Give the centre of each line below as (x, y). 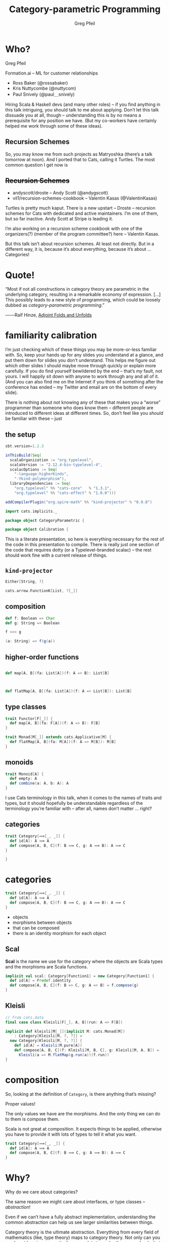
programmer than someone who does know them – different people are (79, 408)
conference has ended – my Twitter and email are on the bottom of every (81, 387)
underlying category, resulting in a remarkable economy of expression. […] (83, 294)
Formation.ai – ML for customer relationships (52, 73)
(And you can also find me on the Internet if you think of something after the (84, 382)
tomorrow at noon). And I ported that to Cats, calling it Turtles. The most (80, 159)
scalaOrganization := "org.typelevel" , (52, 460)
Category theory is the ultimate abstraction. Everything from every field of (82, 1232)
